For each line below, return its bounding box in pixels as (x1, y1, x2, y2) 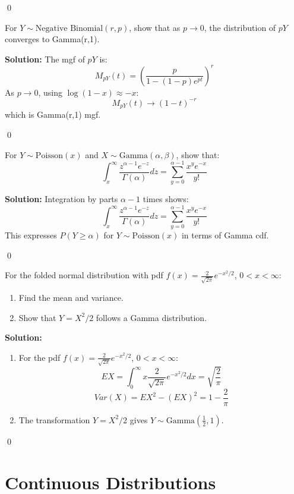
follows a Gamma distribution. (96, 311, 207, 323)
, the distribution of (204, 21, 276, 33)
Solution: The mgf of (5, 52, 85, 65)
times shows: (143, 193, 189, 205)
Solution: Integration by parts (5, 193, 118, 205)
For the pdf (18, 351, 61, 363)
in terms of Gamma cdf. (181, 229, 269, 241)
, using (38, 86, 62, 98)
